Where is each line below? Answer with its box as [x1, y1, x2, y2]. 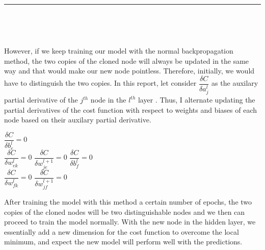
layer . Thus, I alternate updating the [138, 94, 255, 105]
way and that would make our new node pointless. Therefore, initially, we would [4, 65, 255, 76]
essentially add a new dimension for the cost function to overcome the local [4, 226, 239, 237]
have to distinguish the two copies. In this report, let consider [4, 78, 197, 88]
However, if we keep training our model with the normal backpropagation [4, 45, 233, 56]
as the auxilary [211, 78, 258, 88]
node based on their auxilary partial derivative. [4, 114, 151, 125]
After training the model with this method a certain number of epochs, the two [4, 196, 252, 207]
